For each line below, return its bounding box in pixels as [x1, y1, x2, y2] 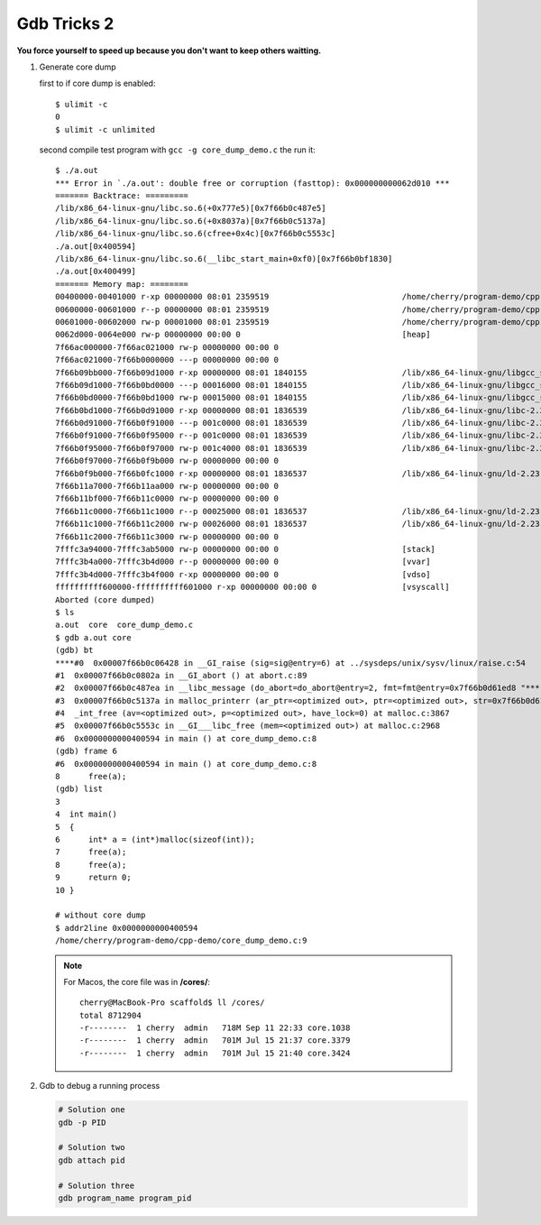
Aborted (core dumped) [55, 594, 156, 604]
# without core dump [55, 910, 146, 920]
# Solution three [58, 1180, 135, 1191]
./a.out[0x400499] [55, 266, 137, 277]
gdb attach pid [58, 1155, 125, 1165]
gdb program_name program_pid [58, 1193, 192, 1203]
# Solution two [58, 1142, 125, 1153]
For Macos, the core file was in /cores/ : [63, 976, 211, 987]
